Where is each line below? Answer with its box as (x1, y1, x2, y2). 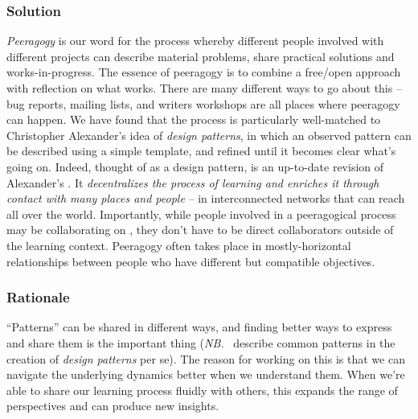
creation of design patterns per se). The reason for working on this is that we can (6, 350, 405, 367)
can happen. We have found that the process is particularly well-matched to (6, 111, 381, 128)
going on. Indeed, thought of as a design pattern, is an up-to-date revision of (6, 158, 384, 175)
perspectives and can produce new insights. (6, 397, 219, 414)
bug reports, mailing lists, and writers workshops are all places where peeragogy (6, 95, 400, 112)
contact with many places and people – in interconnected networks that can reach (6, 190, 405, 207)
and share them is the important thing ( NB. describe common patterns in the (6, 334, 395, 351)
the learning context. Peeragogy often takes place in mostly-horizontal (6, 236, 351, 253)
